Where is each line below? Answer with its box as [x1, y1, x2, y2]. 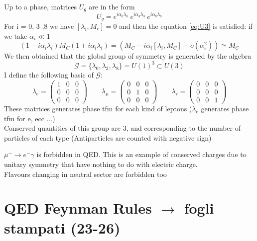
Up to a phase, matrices [4, 1, 77, 11]
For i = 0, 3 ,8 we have [4, 20, 74, 31]
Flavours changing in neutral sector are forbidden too [4, 168, 167, 179]
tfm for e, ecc [4, 113, 44, 123]
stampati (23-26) [4, 217, 121, 238]
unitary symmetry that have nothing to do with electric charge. [4, 159, 198, 169]
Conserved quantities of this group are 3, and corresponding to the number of [4, 123, 241, 133]
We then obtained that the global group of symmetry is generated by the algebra [4, 51, 252, 61]
